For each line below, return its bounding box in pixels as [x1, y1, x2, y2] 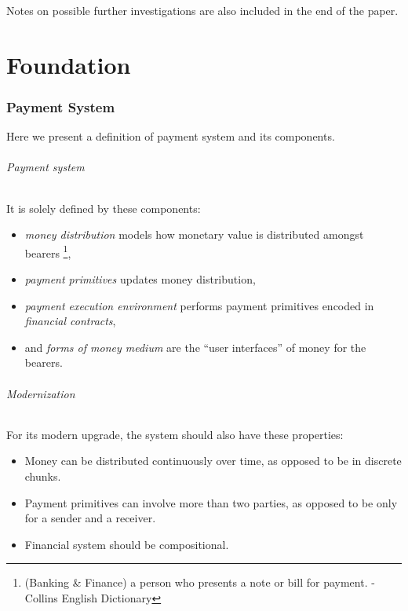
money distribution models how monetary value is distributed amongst [24, 226, 364, 243]
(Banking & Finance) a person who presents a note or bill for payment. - [24, 574, 375, 591]
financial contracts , [24, 313, 116, 329]
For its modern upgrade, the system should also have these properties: [6, 426, 344, 442]
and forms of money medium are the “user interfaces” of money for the [24, 338, 366, 355]
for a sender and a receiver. [24, 510, 156, 526]
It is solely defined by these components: [6, 199, 201, 216]
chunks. [24, 467, 61, 484]
